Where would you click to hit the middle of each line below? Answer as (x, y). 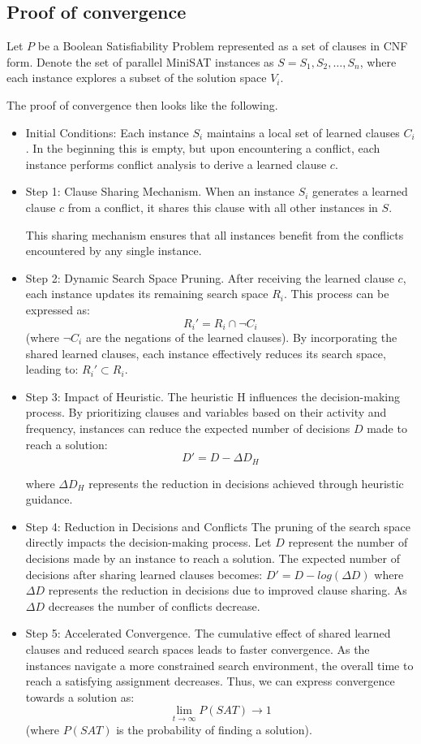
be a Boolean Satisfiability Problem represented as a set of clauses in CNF (223, 46)
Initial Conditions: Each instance (107, 132)
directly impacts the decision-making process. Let (148, 542)
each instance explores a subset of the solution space (137, 78)
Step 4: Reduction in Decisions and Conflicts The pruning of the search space (218, 526)
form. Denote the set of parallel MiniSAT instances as (140, 61)
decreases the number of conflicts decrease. (154, 606)
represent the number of (348, 542)
